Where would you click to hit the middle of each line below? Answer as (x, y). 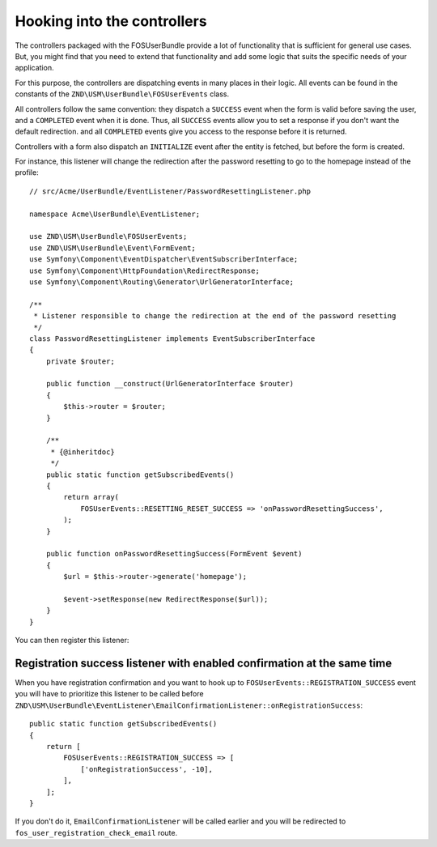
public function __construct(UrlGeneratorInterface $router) (170, 384)
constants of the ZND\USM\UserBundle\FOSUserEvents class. (122, 94)
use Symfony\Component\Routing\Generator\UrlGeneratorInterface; (162, 282)
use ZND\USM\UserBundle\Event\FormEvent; (112, 248)
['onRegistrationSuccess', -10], (147, 769)
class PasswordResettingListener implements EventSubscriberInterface (172, 338)
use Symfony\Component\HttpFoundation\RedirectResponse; (145, 270)
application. (34, 68)
